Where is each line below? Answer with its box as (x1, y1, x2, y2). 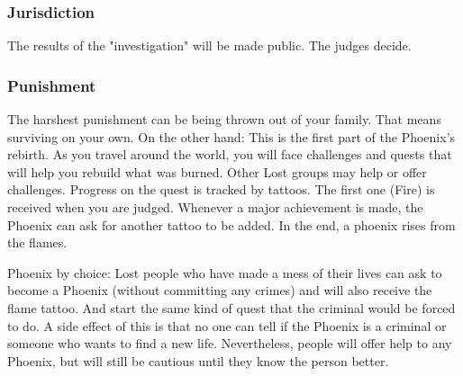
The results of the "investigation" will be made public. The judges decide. (7, 36, 412, 55)
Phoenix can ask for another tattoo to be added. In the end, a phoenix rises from (7, 215, 456, 234)
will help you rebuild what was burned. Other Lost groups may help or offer (7, 162, 427, 181)
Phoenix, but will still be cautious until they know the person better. (7, 351, 389, 370)
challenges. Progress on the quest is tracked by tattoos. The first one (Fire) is (7, 180, 435, 199)
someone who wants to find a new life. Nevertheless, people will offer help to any (7, 334, 452, 353)
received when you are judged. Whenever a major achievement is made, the (7, 198, 423, 216)
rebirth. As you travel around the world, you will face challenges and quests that (7, 145, 452, 164)
